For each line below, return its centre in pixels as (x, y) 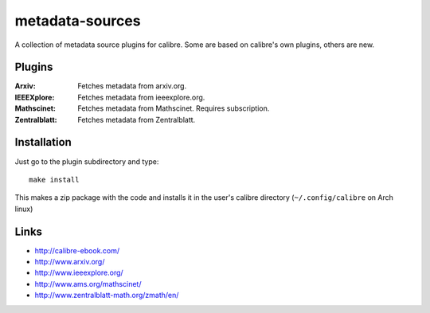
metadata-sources (78, 21)
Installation (43, 142)
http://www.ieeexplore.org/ (79, 273)
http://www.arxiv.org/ (70, 262)
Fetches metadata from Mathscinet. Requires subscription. (174, 108)
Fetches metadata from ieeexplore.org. (141, 97)
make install (54, 180)
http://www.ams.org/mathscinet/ (88, 284)
